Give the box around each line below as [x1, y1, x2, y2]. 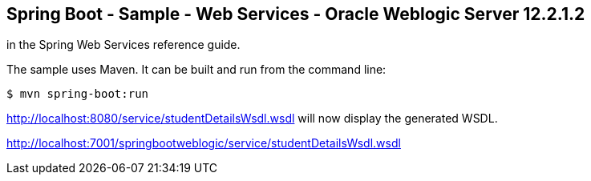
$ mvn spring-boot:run [6, 87, 149, 101]
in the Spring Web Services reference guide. [6, 38, 241, 52]
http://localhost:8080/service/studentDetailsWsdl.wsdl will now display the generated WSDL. [6, 111, 498, 126]
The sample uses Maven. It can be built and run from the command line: [6, 62, 387, 77]
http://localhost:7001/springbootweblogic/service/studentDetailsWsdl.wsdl [6, 136, 401, 151]
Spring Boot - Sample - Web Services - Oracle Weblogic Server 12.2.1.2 [6, 4, 585, 24]
